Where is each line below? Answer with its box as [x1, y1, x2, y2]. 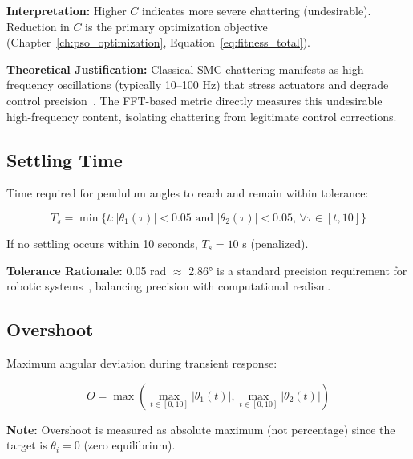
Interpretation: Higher [6, 2, 127, 18]
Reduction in [6, 18, 70, 35]
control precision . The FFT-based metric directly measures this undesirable [6, 91, 383, 108]
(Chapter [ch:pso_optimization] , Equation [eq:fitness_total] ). [6, 34, 310, 51]
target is [6, 437, 47, 453]
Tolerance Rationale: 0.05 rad [6, 262, 167, 278]
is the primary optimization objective [85, 18, 268, 35]
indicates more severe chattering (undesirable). [142, 2, 371, 18]
